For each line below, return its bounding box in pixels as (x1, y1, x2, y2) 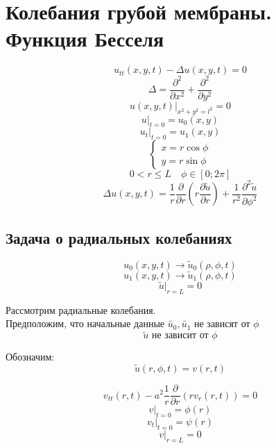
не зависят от (194, 316, 250, 331)
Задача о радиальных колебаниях (6, 226, 232, 248)
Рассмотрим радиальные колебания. (6, 302, 156, 317)
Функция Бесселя (6, 24, 164, 53)
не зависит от (152, 331, 209, 341)
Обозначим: (6, 349, 55, 364)
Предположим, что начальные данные (6, 316, 165, 331)
